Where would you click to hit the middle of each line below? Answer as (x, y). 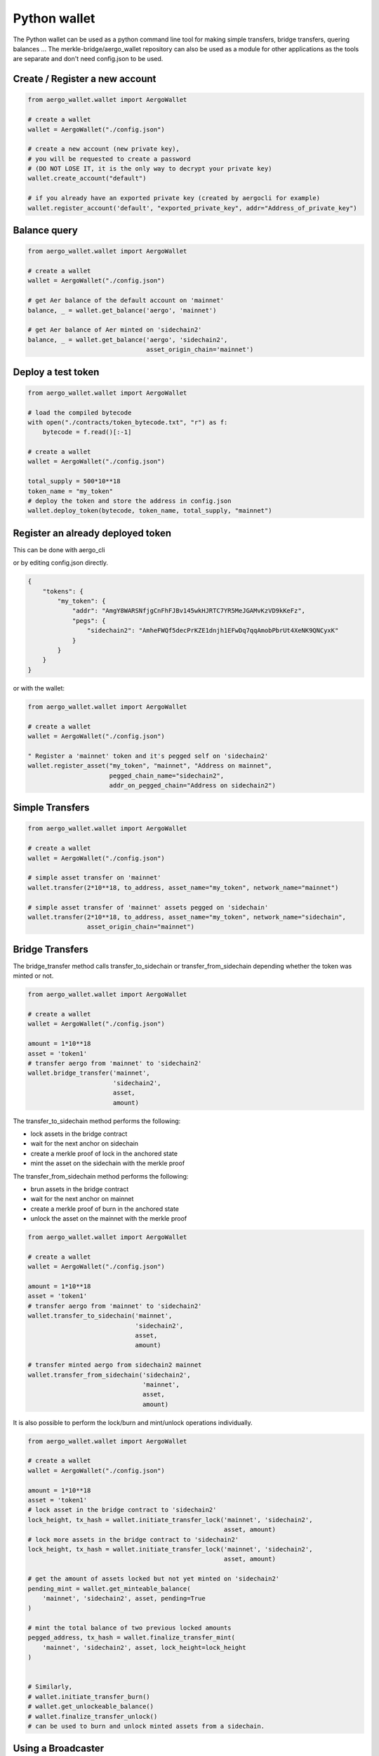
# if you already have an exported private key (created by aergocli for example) (174, 198)
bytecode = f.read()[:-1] (87, 432)
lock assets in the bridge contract (79, 1134)
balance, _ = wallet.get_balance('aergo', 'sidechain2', (128, 340)
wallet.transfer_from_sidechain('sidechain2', (109, 1375)
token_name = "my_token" (71, 491)
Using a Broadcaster (59, 1749)
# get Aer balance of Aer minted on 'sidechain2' (115, 330)
